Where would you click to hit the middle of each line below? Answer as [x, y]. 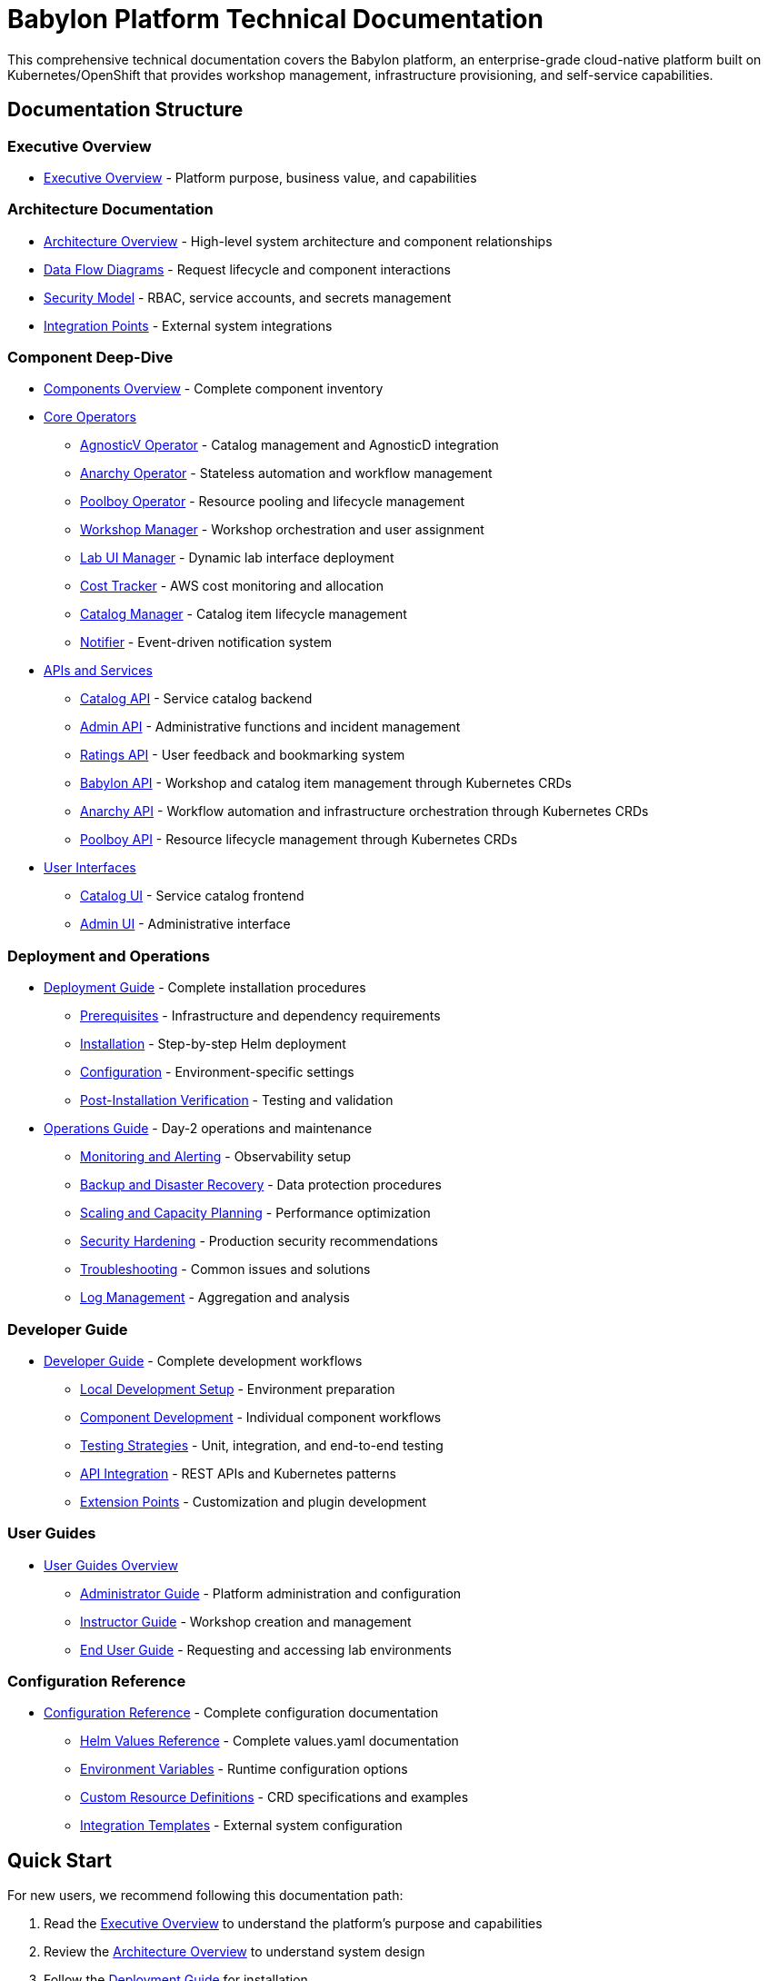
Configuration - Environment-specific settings [217, 1072]
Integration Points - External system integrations [188, 325]
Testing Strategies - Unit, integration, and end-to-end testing [262, 1445]
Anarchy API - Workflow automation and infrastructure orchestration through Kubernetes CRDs [364, 811]
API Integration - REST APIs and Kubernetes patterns [238, 1473]
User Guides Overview [111, 1565]
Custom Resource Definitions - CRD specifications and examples [274, 1797]
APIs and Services [98, 671]
